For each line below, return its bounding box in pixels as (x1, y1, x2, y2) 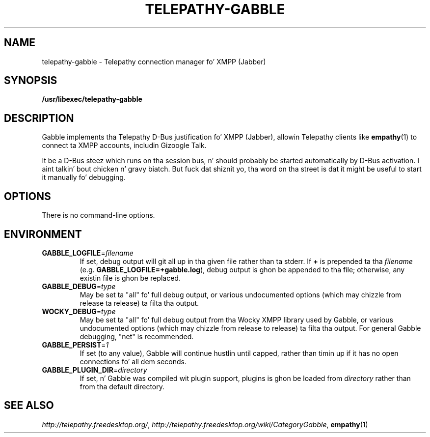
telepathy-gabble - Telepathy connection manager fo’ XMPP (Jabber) (42, 57, 266, 66)
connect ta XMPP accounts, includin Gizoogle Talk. (42, 141, 207, 150)
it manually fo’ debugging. (42, 173, 126, 182)
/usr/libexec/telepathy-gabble (42, 95, 142, 104)
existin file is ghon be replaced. (80, 273, 181, 282)
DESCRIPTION (4, 112, 74, 124)
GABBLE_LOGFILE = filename (42, 248, 134, 257)
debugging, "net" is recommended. (80, 332, 194, 341)
